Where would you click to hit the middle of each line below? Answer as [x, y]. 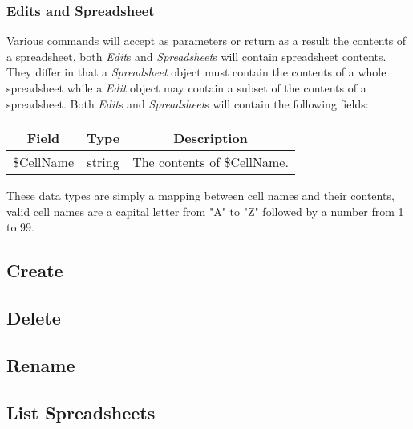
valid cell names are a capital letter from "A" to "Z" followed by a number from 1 [205, 211]
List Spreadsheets [81, 412]
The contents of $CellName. [211, 162]
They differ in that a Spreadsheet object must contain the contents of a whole [196, 72]
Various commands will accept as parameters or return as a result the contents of [206, 41]
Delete [34, 318]
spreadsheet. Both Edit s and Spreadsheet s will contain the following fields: [188, 103]
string [103, 162]
